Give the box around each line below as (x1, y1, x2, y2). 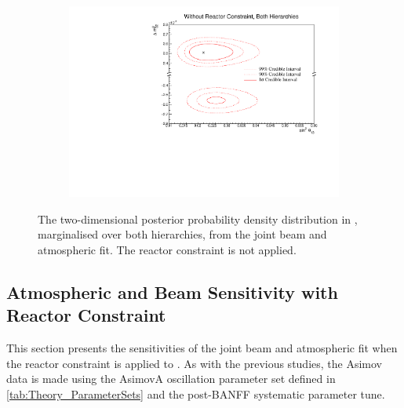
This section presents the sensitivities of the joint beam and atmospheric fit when (6, 340, 398, 356)
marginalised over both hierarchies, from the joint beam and (38, 226, 327, 242)
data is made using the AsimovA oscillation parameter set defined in (6, 370, 336, 387)
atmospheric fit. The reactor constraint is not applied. (38, 241, 297, 257)
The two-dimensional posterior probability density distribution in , (38, 210, 358, 227)
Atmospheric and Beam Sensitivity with (6, 279, 338, 304)
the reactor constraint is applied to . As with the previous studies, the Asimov (6, 355, 383, 371)
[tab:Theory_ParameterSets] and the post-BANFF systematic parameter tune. (6, 385, 385, 402)
